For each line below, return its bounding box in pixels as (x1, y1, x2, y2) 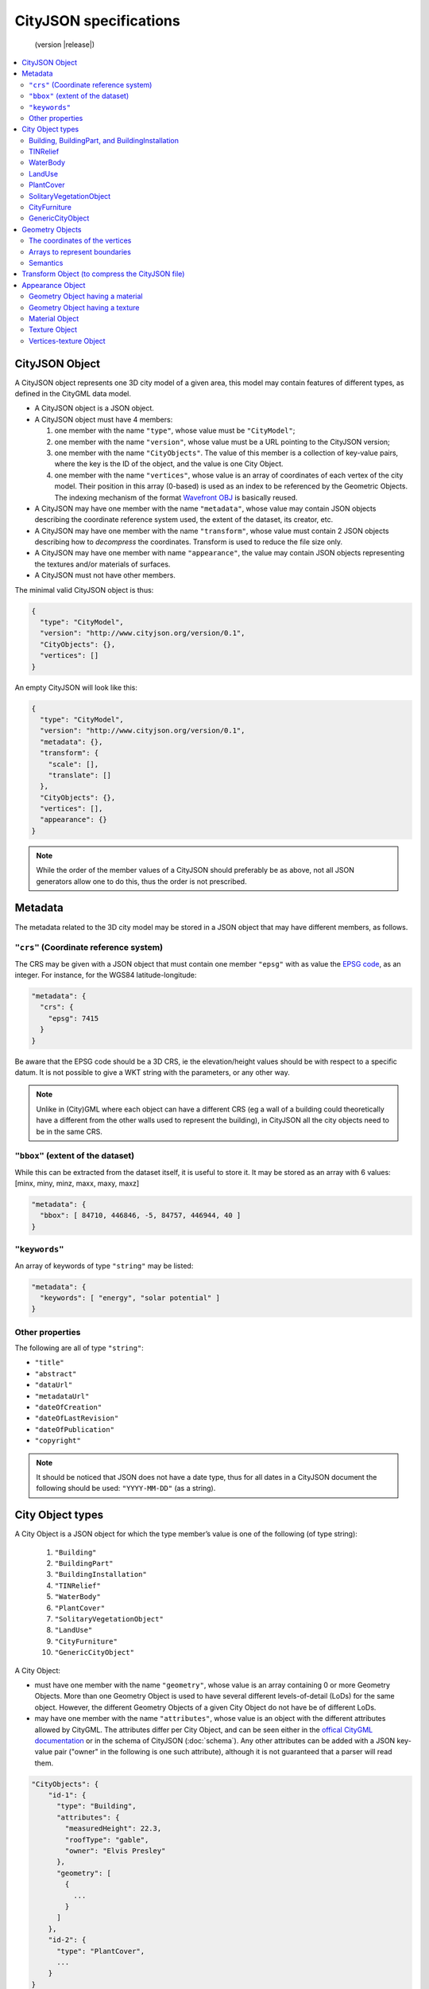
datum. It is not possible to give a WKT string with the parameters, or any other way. (14, 1067, 290, 1077)
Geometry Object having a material (29, 291, 143, 302)
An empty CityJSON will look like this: (14, 683, 138, 692)
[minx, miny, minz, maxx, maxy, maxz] (14, 1178, 140, 1189)
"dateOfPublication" (34, 1425, 115, 1434)
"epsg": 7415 (48, 1014, 99, 1022)
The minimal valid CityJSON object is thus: (14, 585, 154, 594)
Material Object (29, 313, 79, 323)
